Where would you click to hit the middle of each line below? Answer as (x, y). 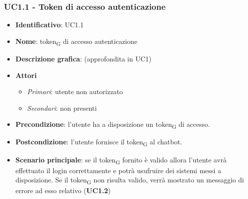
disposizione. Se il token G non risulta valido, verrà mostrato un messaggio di (130, 180)
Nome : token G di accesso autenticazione (76, 41)
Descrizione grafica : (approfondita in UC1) (83, 58)
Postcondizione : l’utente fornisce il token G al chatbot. (99, 142)
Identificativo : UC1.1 (50, 25)
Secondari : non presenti (62, 108)
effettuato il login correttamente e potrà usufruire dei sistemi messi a (118, 170)
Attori (26, 75)
